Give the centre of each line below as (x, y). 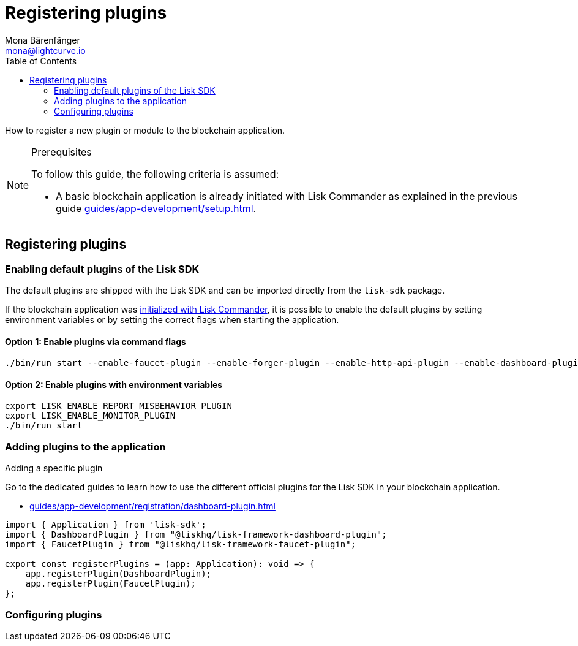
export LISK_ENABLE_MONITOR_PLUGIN (90, 416)
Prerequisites (62, 152)
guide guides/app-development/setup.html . (156, 208)
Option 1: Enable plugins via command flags (96, 341)
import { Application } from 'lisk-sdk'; (106, 525)
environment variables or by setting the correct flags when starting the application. (172, 319)
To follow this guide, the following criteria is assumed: (155, 174)
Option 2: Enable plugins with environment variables (114, 384)
